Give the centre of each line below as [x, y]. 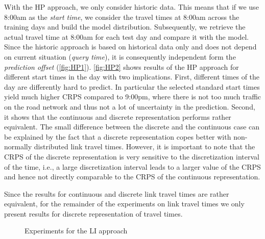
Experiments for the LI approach [76, 231]
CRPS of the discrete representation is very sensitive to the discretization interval [132, 156]
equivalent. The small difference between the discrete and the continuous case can [132, 127]
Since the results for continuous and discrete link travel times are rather [117, 193]
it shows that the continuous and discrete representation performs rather [118, 116]
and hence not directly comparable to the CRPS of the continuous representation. [132, 177]
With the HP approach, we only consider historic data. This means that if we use [131, 7]
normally [18, 147]
